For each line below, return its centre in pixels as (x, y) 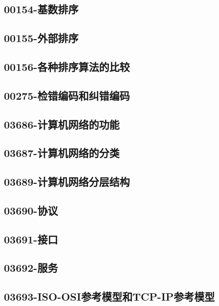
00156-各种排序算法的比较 (67, 66)
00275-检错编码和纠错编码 (67, 95)
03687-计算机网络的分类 (62, 153)
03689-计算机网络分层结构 (67, 182)
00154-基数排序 (41, 9)
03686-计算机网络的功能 (62, 124)
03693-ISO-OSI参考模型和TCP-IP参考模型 (109, 296)
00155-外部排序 (41, 38)
